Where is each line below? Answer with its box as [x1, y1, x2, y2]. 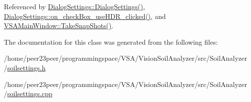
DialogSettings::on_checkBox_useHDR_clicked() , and [4, 11, 166, 21]
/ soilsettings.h [4, 62, 46, 72]
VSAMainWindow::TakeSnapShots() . [4, 20, 114, 31]
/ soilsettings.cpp [4, 88, 52, 99]
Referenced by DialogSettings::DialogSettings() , [4, 1, 145, 11]
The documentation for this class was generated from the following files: [4, 36, 218, 47]
